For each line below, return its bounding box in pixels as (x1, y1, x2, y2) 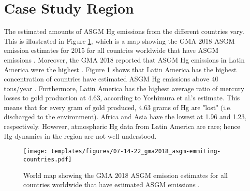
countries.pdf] (23, 156, 72, 163)
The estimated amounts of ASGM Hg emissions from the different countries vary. (4, 26, 244, 36)
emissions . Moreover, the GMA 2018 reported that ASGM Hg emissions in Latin (4, 54, 245, 64)
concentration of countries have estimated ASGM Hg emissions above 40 (4, 74, 219, 84)
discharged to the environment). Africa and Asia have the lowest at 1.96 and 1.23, (4, 111, 247, 122)
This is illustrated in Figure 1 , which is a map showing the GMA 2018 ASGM (4, 35, 235, 46)
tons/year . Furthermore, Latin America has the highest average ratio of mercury (4, 83, 245, 93)
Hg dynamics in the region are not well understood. (4, 130, 157, 141)
